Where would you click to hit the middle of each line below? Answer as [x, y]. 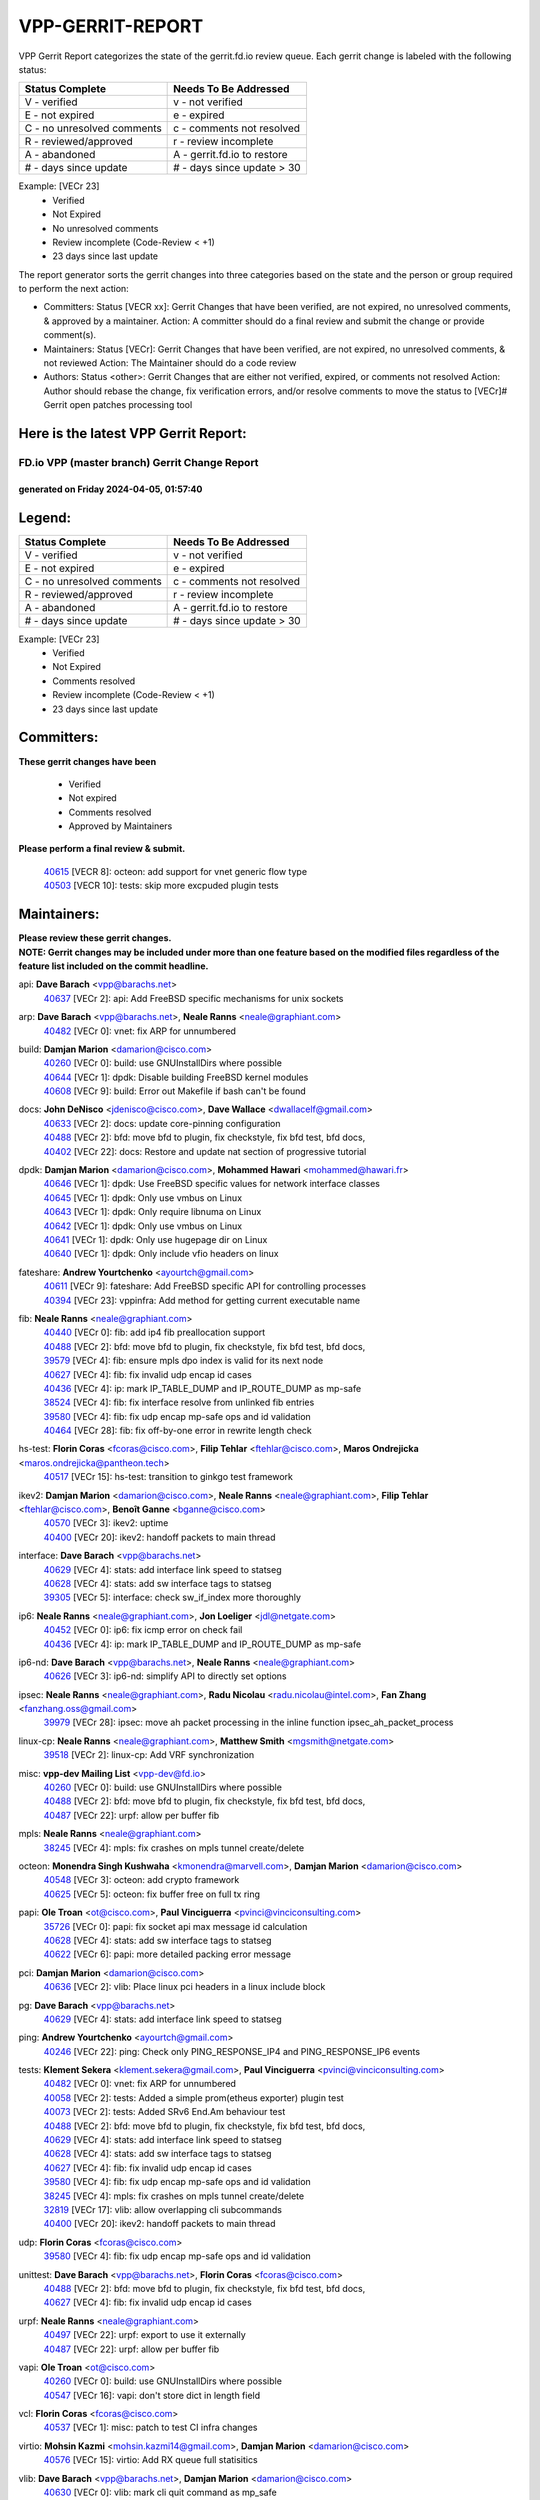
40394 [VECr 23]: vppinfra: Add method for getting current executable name [201, 1300]
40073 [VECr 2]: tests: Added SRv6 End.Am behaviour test [164, 2112]
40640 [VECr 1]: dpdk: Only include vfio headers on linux [161, 1254]
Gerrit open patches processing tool [118, 405]
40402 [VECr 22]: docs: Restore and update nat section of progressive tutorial [205, 1151]
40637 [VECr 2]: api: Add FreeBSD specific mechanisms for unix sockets [193, 998]
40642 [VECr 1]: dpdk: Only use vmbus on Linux [143, 1226]
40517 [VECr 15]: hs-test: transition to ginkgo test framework [168, 1477]
